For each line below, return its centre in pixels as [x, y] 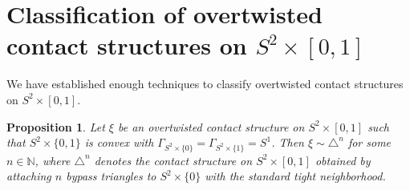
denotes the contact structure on [173, 160]
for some [369, 142]
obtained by [343, 160]
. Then [288, 142]
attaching [29, 176]
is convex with [119, 142]
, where [53, 160]
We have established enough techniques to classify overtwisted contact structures [205, 84]
